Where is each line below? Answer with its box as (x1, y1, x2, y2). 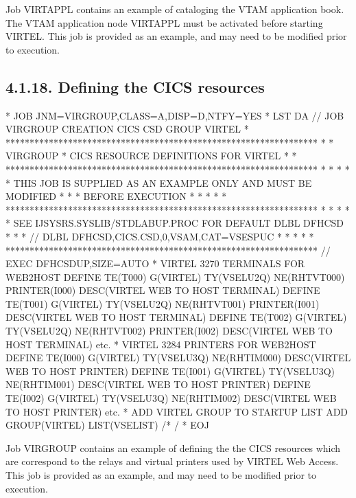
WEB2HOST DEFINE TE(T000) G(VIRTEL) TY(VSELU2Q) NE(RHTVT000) (5, 269, 345, 284)
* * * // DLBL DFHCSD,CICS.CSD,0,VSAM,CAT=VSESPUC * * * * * (5, 229, 314, 243)
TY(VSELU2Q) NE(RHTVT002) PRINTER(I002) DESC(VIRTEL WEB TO (5, 324, 333, 338)
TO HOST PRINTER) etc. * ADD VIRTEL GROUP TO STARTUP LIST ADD (5, 404, 348, 418)
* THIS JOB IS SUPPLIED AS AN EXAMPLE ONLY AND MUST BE (5, 175, 312, 190)
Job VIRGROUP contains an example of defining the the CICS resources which (5, 440, 341, 455)
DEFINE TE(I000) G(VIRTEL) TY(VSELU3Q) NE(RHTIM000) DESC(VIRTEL (5, 350, 351, 365)
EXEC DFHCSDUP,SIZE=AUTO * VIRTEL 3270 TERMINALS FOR (5, 256, 305, 271)
